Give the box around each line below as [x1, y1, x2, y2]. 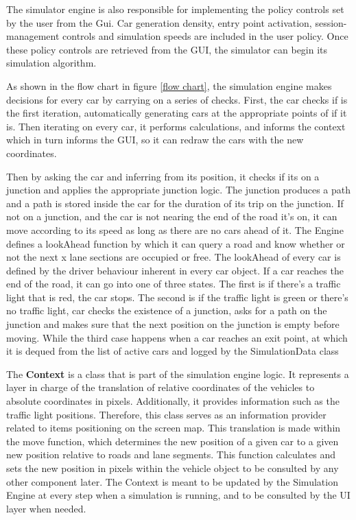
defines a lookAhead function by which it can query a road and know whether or [6, 236, 345, 250]
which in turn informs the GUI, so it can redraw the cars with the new [6, 132, 304, 147]
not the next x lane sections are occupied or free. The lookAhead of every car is [6, 250, 341, 264]
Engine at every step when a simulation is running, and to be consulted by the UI [6, 488, 351, 502]
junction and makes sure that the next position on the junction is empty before [6, 317, 340, 331]
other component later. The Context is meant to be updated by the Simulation [6, 474, 338, 488]
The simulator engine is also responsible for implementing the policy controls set [6, 2, 344, 16]
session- [315, 15, 347, 29]
